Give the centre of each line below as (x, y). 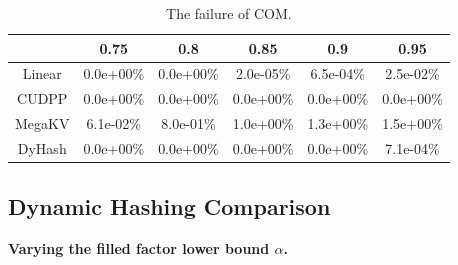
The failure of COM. (229, 13)
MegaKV (42, 123)
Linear (42, 73)
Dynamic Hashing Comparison (169, 206)
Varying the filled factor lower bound (139, 248)
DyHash (42, 147)
